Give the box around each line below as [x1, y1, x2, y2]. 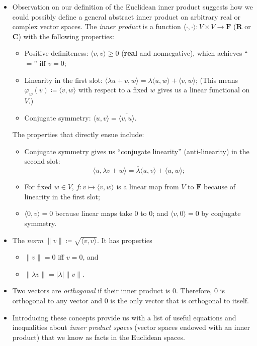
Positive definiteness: [24, 48, 89, 58]
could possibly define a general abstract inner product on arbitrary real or [12, 11, 241, 22]
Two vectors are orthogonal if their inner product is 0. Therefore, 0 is [12, 285, 225, 296]
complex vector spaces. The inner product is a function [12, 21, 181, 32]
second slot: [24, 156, 60, 166]
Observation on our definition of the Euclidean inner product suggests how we [12, 2, 253, 12]
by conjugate [201, 208, 241, 218]
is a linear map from [116, 181, 179, 192]
